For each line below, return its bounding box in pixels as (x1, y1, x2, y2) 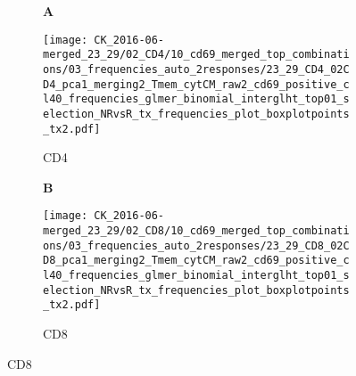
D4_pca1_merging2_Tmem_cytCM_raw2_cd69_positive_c (43, 78, 350, 91)
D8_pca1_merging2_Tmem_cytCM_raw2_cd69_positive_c (43, 254, 350, 267)
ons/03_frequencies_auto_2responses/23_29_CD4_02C (43, 62, 350, 76)
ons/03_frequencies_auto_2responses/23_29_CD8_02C (43, 239, 350, 252)
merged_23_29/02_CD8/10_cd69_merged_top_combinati (43, 225, 350, 238)
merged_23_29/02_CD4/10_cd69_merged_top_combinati (43, 48, 350, 61)
